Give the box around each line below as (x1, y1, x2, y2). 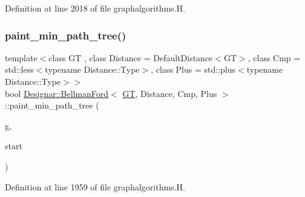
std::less (5, 63, 34, 76)
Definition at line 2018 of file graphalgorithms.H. (5, 2, 185, 14)
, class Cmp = (248, 51, 301, 64)
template (5, 51, 38, 64)
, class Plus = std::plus (151, 63, 236, 76)
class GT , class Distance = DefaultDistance (48, 51, 213, 64)
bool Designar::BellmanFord (5, 87, 109, 99)
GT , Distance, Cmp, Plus (122, 87, 217, 99)
